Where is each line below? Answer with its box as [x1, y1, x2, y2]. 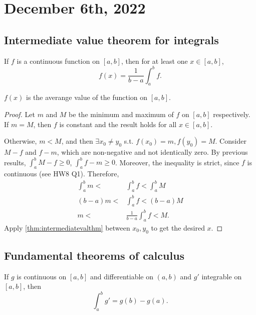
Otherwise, [4, 136, 37, 146]
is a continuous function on [17, 55, 100, 66]
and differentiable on [90, 271, 153, 281]
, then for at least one [121, 55, 188, 66]
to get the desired [151, 222, 205, 233]
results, [4, 157, 26, 167]
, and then [61, 136, 93, 146]
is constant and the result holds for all [59, 119, 177, 129]
